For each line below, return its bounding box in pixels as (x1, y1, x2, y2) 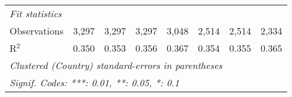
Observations (10, 24, 64, 37)
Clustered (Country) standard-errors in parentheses (10, 58, 222, 72)
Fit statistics (10, 7, 62, 20)
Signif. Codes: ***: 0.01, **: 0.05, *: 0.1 (10, 76, 179, 89)
